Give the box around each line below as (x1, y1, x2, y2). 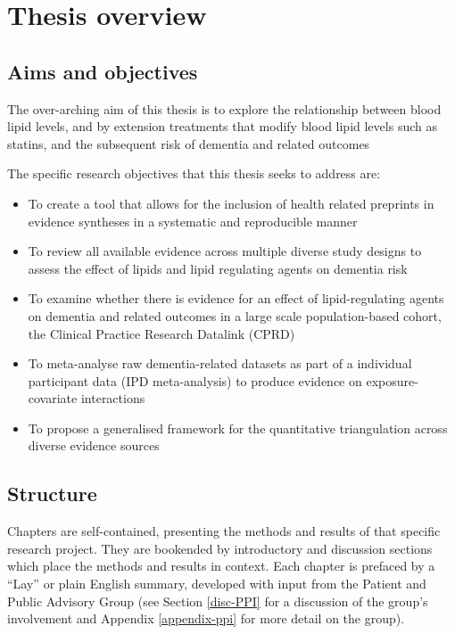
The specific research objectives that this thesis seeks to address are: (7, 164, 381, 183)
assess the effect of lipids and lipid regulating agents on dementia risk (28, 259, 408, 277)
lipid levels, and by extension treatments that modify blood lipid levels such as (7, 117, 437, 136)
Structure (7, 480, 97, 507)
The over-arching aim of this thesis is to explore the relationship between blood (7, 99, 442, 118)
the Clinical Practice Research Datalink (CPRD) (28, 324, 295, 342)
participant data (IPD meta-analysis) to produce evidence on (28, 371, 362, 390)
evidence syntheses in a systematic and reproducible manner (28, 211, 358, 230)
